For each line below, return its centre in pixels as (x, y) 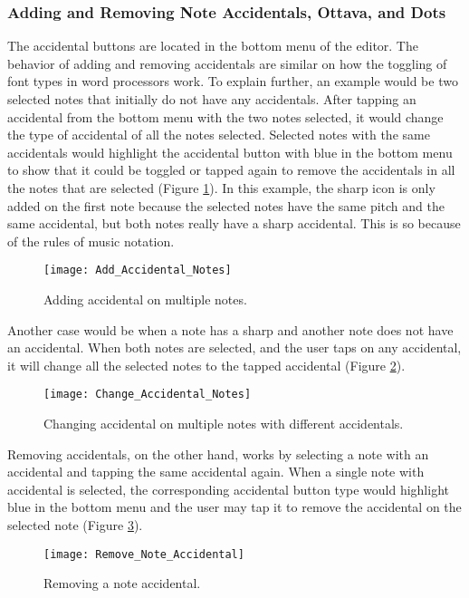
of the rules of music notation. (91, 241)
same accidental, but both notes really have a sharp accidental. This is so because (234, 223)
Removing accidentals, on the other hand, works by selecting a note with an (218, 453)
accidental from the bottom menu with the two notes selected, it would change (225, 116)
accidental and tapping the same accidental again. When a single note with (216, 472)
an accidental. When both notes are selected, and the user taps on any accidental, (234, 347)
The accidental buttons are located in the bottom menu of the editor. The (213, 46)
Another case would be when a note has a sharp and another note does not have (230, 329)
